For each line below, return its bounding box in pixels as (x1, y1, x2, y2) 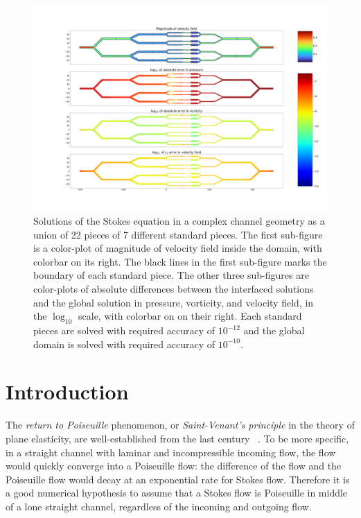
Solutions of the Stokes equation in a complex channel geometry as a (33, 214, 325, 228)
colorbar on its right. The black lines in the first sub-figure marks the (33, 254, 327, 268)
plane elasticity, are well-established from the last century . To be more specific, (6, 431, 349, 445)
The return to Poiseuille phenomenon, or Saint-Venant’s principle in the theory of (6, 417, 355, 432)
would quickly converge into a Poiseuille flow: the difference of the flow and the (6, 458, 342, 473)
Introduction (6, 377, 129, 406)
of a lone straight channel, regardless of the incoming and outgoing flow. (6, 499, 312, 513)
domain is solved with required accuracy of (33, 336, 215, 351)
